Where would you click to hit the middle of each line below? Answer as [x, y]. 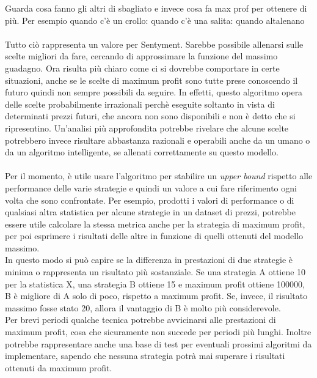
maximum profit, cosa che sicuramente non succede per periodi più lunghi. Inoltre [158, 332]
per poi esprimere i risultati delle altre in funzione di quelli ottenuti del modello [154, 236]
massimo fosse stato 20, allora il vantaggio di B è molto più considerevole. [143, 307]
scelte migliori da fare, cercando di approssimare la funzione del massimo [141, 56]
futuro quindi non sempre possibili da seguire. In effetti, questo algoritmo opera [154, 92]
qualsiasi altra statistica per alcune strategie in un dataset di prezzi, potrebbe [150, 212]
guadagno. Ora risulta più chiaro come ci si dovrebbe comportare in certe [142, 68]
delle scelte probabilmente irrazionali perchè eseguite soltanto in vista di [140, 104]
